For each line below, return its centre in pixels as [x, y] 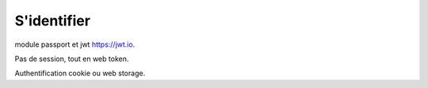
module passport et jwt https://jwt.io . [75, 44]
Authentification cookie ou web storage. [80, 73]
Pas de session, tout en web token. [72, 59]
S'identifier [53, 21]
